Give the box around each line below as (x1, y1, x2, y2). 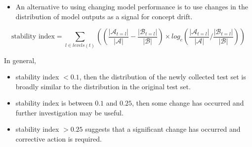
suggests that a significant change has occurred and (85, 124, 241, 134)
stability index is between (15, 98, 93, 108)
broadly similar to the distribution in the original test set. (15, 81, 191, 91)
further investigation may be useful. (15, 107, 124, 117)
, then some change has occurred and (131, 98, 244, 108)
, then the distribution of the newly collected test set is (79, 72, 246, 82)
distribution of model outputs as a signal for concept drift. (15, 11, 193, 21)
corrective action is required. (15, 134, 102, 144)
